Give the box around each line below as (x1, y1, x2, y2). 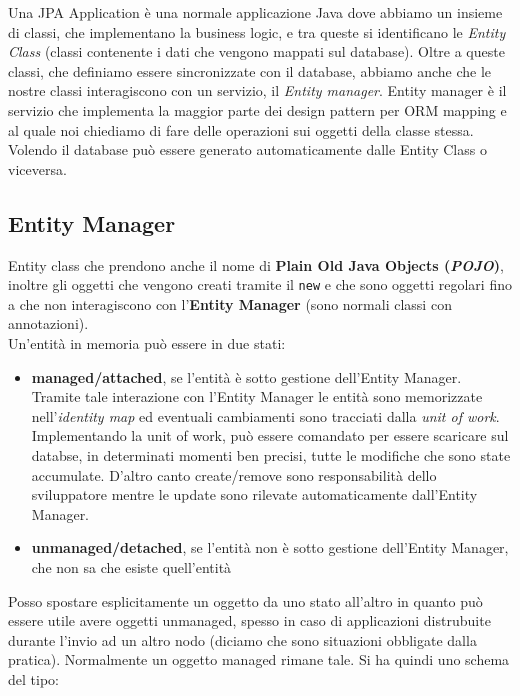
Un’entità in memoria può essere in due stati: (8, 332, 286, 353)
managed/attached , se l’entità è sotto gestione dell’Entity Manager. (31, 366, 462, 387)
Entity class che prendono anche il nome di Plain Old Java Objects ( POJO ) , (8, 254, 504, 275)
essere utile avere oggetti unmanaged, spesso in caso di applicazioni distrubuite (8, 610, 491, 631)
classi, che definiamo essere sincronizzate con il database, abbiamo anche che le (8, 60, 492, 81)
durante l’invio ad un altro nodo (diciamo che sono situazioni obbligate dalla (8, 629, 477, 650)
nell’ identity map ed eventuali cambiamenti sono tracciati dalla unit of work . (31, 405, 500, 426)
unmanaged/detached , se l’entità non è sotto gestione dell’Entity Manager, (31, 537, 509, 558)
